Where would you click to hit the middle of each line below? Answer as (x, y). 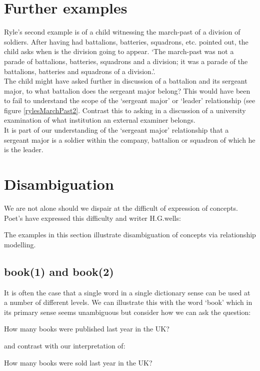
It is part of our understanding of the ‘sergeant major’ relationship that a (116, 130)
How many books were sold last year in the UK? (78, 362)
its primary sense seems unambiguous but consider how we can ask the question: (127, 312)
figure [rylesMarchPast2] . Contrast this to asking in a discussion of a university (125, 110)
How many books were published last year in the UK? (87, 329)
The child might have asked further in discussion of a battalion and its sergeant (126, 81)
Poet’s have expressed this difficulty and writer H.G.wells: (92, 218)
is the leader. (24, 149)
